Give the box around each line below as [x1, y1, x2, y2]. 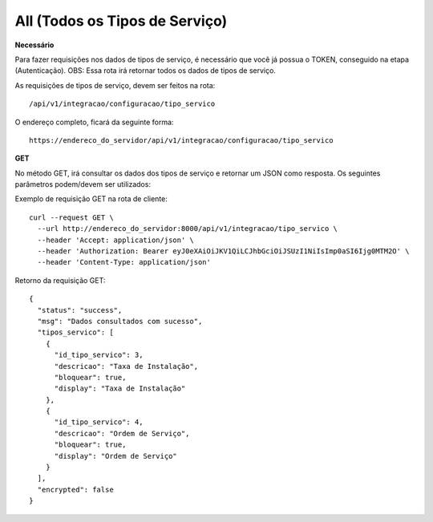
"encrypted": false [37, 485, 114, 494]
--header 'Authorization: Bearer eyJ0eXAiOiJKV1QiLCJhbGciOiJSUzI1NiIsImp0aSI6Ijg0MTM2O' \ [37, 247, 410, 256]
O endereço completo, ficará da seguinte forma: [14, 117, 174, 127]
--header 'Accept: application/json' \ [37, 235, 194, 245]
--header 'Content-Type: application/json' [37, 257, 212, 267]
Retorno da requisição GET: [14, 275, 106, 285]
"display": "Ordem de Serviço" [54, 451, 178, 460]
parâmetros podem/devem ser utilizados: [14, 180, 152, 189]
